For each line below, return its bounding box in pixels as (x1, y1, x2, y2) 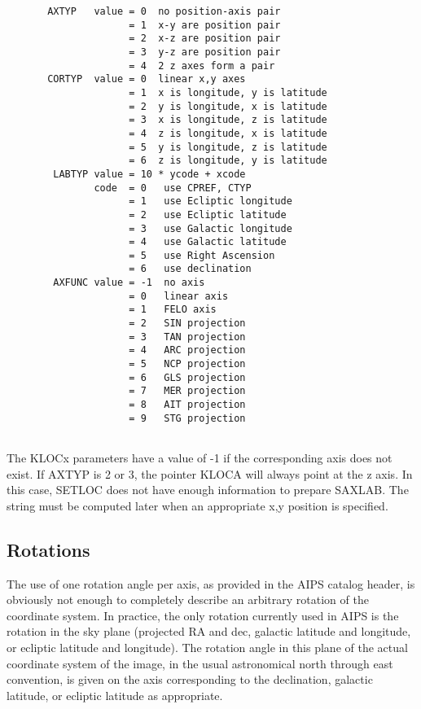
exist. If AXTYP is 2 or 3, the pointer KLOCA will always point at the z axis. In (7, 465, 413, 482)
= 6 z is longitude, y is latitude (129, 155, 327, 167)
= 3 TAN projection (129, 330, 246, 343)
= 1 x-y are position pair (129, 19, 281, 31)
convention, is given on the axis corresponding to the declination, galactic (7, 671, 373, 688)
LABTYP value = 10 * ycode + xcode (53, 168, 246, 180)
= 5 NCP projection (129, 358, 246, 370)
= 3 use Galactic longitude (129, 222, 292, 234)
